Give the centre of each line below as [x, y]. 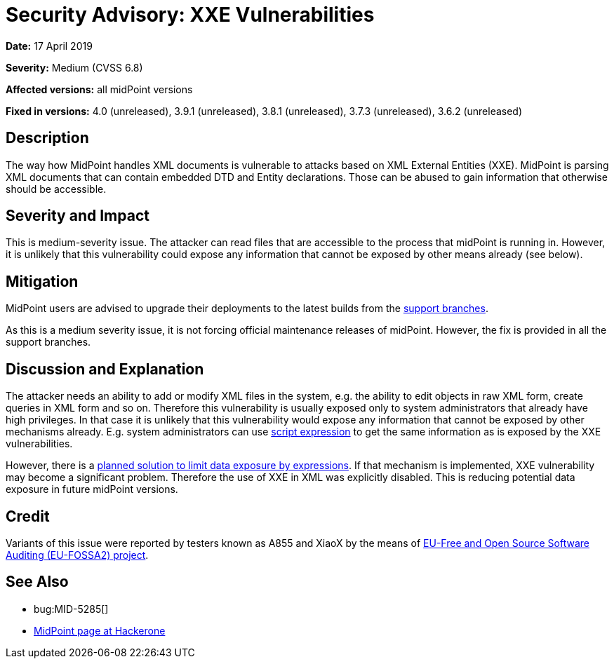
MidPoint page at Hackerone [100, 630]
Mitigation [42, 281]
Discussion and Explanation [105, 369]
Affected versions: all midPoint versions [99, 89]
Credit [28, 516]
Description [47, 138]
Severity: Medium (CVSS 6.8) [74, 67]
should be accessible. [56, 189]
